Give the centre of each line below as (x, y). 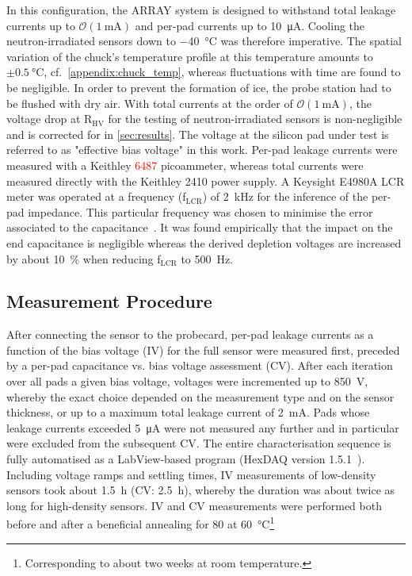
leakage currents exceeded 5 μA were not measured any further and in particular (203, 427)
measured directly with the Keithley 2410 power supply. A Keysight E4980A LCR (206, 180)
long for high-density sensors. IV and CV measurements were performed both (194, 505)
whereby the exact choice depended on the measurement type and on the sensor (200, 396)
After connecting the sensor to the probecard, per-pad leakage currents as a (190, 334)
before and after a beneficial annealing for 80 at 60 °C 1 (141, 523)
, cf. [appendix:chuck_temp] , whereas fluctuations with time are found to (222, 72)
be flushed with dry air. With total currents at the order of (150, 103)
